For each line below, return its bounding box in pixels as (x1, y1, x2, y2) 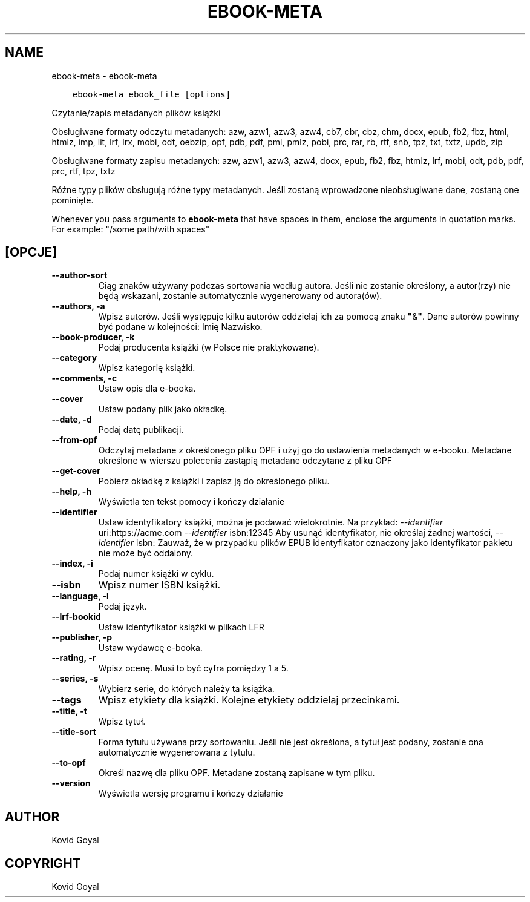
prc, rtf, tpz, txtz (51, 165, 116, 176)
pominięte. (51, 194, 94, 205)
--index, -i (51, 558, 93, 569)
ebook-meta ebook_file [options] (72, 89, 231, 99)
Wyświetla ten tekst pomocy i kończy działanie (98, 496, 285, 507)
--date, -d (51, 414, 92, 425)
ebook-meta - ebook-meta (51, 70, 157, 81)
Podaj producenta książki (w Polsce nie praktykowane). (98, 342, 319, 353)
